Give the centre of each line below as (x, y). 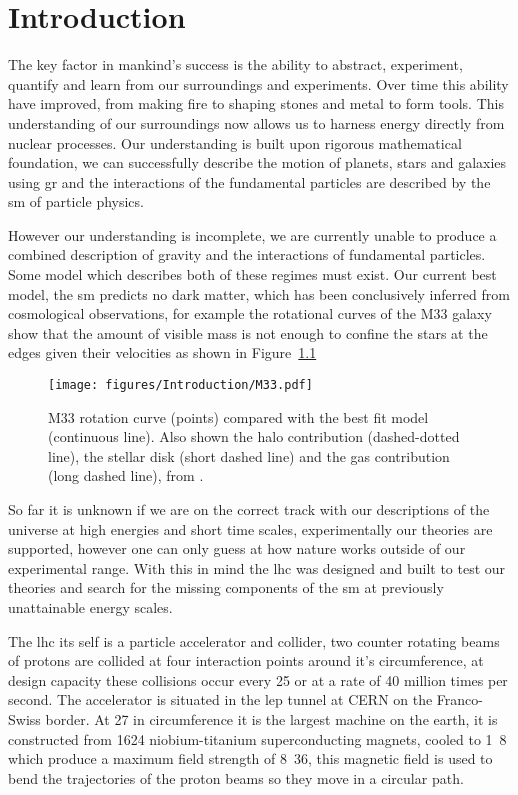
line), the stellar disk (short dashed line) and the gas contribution (249, 455)
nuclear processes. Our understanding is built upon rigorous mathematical (235, 142)
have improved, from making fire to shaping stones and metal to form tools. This (256, 103)
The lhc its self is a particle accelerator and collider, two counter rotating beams (254, 640)
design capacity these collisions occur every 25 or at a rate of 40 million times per (258, 679)
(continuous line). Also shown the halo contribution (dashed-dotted (254, 436)
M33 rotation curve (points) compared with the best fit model (238, 416)
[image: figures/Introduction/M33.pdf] (180, 385)
